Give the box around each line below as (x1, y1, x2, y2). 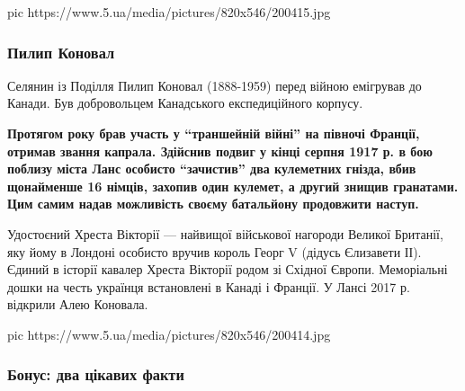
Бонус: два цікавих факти (7, 363, 184, 386)
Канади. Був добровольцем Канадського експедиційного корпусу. (7, 93, 363, 112)
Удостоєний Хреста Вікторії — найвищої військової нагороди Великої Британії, (7, 224, 443, 243)
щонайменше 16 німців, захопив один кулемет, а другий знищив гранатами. (7, 176, 459, 195)
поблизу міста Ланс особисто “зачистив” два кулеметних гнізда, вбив (7, 159, 416, 178)
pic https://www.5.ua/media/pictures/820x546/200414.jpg (7, 324, 331, 343)
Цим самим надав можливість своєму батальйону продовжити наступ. (7, 194, 419, 213)
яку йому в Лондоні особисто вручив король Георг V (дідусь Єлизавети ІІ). (7, 242, 422, 261)
